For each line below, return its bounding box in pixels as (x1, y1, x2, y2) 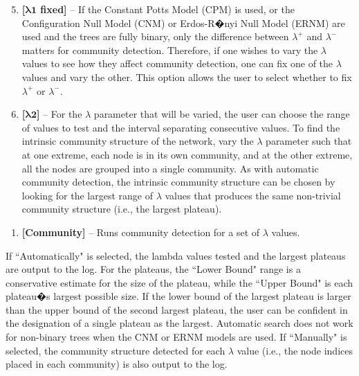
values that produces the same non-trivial (165, 188, 341, 202)
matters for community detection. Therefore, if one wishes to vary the (21, 42, 318, 57)
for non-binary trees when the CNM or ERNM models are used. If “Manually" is (6, 330, 347, 344)
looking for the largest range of (21, 188, 154, 202)
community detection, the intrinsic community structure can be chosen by (21, 174, 335, 189)
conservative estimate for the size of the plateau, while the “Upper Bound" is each (6, 275, 353, 289)
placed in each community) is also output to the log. (6, 357, 228, 371)
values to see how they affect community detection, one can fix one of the (21, 56, 333, 71)
